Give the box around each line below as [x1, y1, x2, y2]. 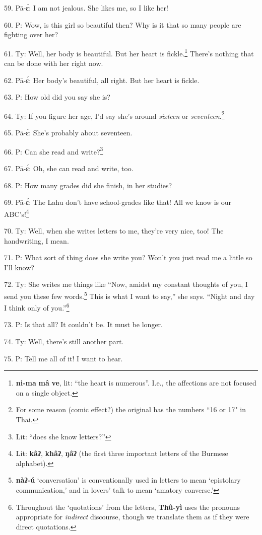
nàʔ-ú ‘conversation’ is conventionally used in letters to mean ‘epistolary [16, 475, 241, 485]
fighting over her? [4, 29, 58, 40]
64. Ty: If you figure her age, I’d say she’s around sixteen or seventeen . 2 [4, 109, 225, 121]
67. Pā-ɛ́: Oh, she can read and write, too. [4, 163, 134, 173]
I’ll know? [4, 262, 34, 272]
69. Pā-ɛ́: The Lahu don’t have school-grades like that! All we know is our [4, 197, 232, 207]
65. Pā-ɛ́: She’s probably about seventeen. [4, 127, 133, 138]
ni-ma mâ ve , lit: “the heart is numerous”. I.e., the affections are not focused [16, 377, 256, 388]
